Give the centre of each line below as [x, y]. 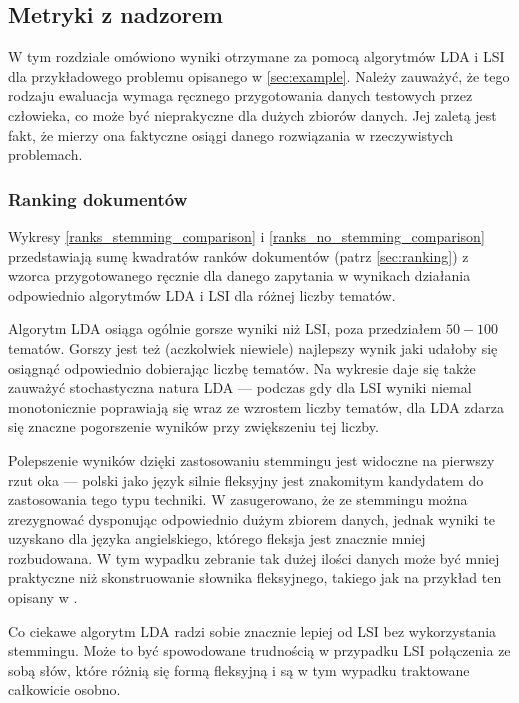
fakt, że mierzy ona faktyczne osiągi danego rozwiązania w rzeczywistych [231, 134]
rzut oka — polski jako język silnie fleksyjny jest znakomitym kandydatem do [246, 479]
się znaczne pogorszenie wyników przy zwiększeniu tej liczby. [193, 426]
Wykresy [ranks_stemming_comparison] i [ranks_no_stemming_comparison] [246, 235]
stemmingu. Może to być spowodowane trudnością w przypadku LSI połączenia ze [259, 650]
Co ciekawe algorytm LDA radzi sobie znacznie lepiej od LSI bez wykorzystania [252, 630]
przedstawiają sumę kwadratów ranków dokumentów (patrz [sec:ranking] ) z [238, 255]
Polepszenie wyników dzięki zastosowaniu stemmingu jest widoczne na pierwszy [251, 459]
